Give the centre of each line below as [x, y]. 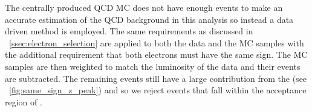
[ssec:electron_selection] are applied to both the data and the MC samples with [157, 42]
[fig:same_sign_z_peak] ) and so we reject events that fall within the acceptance [158, 90]
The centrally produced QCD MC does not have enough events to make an [144, 7]
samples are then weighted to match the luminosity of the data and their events [153, 66]
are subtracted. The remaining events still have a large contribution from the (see [156, 78]
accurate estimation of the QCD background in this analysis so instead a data [149, 19]
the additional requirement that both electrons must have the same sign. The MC [156, 54]
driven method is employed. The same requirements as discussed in [129, 31]
